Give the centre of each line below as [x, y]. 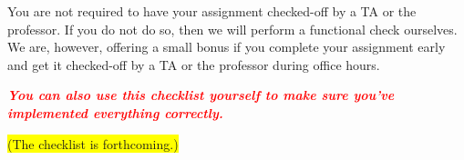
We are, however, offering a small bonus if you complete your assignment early [227, 47]
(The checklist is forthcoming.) [93, 143]
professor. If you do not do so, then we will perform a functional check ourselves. [232, 29]
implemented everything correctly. [115, 112]
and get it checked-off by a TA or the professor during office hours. [194, 64]
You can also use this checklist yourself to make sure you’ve [201, 95]
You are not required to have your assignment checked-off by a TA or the [212, 11]
